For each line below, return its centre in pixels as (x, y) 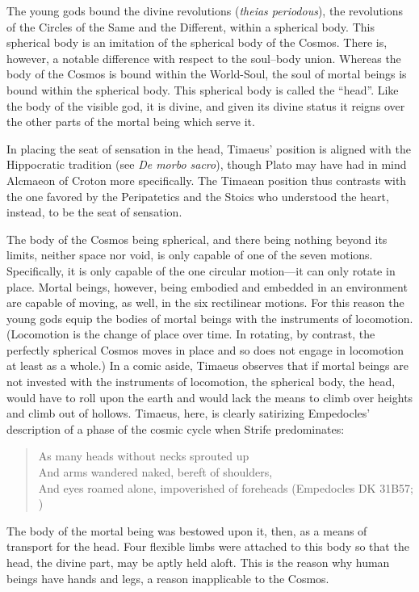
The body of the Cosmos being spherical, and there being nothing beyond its (197, 239)
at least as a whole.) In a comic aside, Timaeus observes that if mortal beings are (207, 365)
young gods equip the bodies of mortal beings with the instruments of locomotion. (210, 318)
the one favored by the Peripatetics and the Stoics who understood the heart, (198, 196)
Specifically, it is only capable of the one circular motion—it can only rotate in (201, 270)
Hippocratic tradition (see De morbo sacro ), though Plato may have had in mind (207, 164)
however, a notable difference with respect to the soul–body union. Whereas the (204, 58)
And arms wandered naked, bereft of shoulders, (155, 472)
